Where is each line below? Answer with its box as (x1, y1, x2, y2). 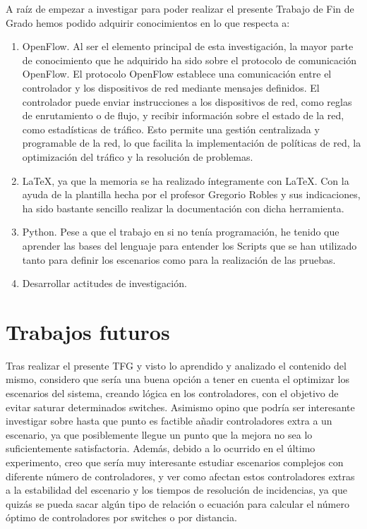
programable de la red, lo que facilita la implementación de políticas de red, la (22, 135, 361, 150)
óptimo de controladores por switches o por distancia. (6, 510, 237, 525)
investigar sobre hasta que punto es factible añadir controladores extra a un (6, 413, 332, 428)
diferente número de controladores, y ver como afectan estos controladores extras (6, 468, 355, 483)
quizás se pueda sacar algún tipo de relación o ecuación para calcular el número (6, 496, 349, 511)
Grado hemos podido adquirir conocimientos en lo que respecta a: (6, 15, 290, 30)
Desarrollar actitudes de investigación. (22, 276, 187, 291)
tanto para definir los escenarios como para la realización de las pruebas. (22, 252, 336, 267)
